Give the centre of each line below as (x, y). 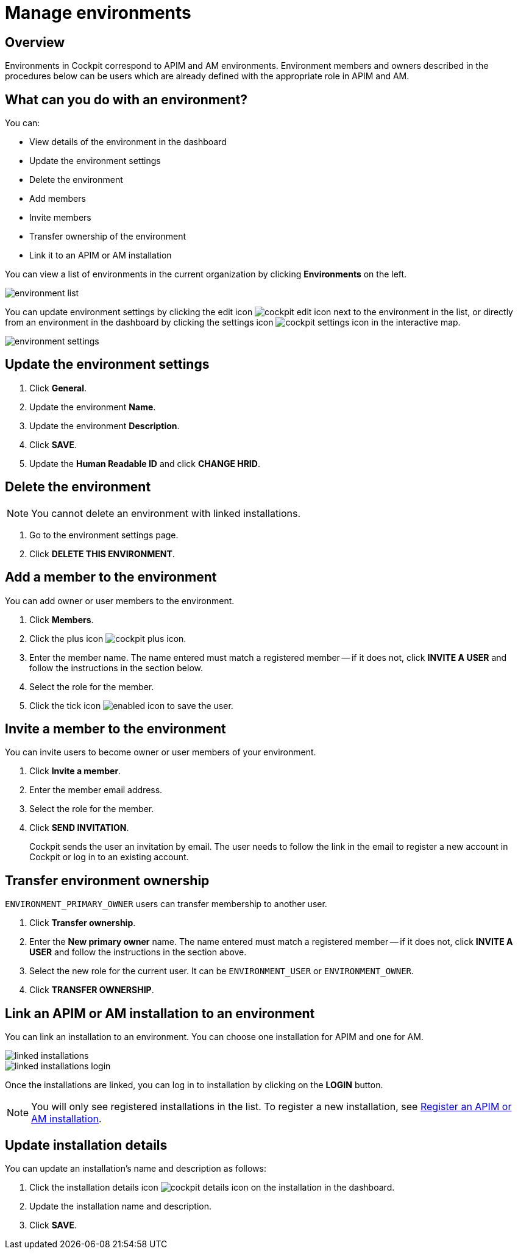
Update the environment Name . (93, 407)
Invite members (60, 218)
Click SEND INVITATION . (79, 828)
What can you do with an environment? (126, 99)
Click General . (58, 388)
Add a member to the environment (111, 577)
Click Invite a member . (75, 771)
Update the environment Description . (105, 426)
